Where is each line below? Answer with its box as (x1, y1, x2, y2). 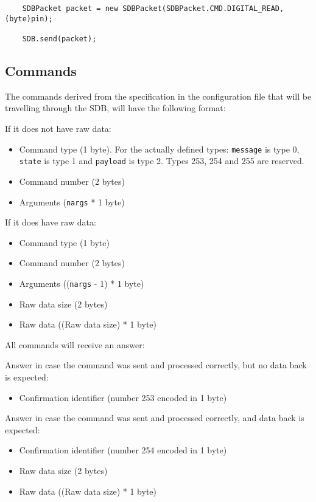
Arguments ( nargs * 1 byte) (19, 195, 125, 208)
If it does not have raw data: (5, 122, 111, 135)
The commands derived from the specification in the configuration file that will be (5, 89, 312, 102)
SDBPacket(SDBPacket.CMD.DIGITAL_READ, (122, 4, 284, 13)
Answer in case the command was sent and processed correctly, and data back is (5, 411, 304, 424)
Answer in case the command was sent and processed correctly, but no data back (5, 359, 307, 371)
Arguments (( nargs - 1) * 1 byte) (19, 277, 144, 289)
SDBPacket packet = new (22, 4, 119, 13)
